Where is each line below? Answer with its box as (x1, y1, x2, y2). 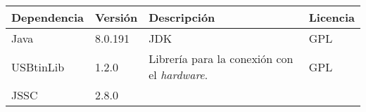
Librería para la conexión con (149, 50, 294, 66)
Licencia (308, 9, 355, 25)
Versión (95, 9, 138, 25)
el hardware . (149, 66, 208, 83)
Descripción (149, 9, 215, 25)
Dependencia (11, 9, 84, 25)
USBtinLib (11, 58, 65, 75)
